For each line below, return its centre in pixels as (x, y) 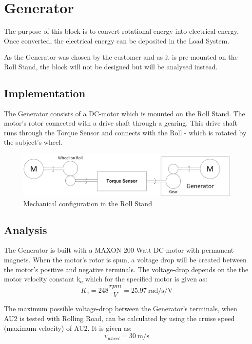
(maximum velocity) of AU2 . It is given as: (68, 328)
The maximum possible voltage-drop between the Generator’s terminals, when (121, 309)
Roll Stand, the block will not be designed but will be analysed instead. (111, 66)
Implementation (45, 93)
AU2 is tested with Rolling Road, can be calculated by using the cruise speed (119, 318)
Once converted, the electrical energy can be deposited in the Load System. (117, 40)
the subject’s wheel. (33, 142)
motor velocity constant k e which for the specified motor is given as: (106, 279)
